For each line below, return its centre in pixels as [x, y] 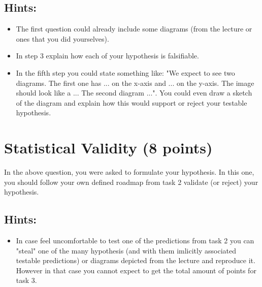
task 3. [26, 280]
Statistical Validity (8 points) [108, 148]
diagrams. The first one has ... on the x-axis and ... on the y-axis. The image [135, 83]
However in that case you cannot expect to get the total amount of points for [136, 270]
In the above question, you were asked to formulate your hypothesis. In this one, [129, 172]
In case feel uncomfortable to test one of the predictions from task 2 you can [135, 241]
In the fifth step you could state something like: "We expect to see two [125, 72]
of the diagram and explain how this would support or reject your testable [132, 102]
